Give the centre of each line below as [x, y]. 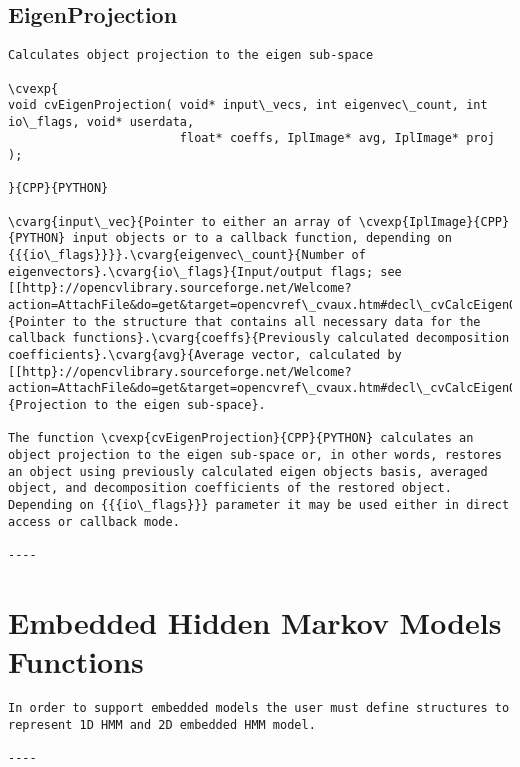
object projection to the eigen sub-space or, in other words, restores [255, 454]
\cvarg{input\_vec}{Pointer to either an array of [180, 221]
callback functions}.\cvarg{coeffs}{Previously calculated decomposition [259, 338]
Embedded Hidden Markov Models [255, 621]
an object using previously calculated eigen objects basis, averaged [248, 471]
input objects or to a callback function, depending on [262, 238]
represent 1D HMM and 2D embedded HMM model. [162, 724]
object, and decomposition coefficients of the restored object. [230, 488]
